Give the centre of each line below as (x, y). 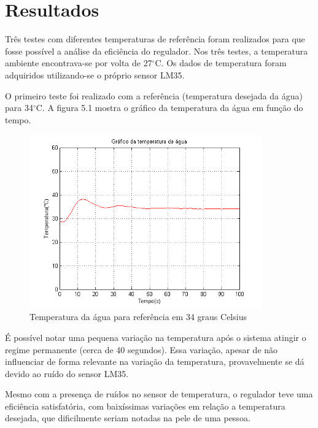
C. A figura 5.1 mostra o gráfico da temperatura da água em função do (169, 108)
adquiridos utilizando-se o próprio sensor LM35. (95, 75)
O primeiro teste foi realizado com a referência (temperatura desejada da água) (154, 95)
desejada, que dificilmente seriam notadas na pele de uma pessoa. (128, 418)
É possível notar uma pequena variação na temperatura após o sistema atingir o (156, 337)
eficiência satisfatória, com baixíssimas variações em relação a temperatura (145, 406)
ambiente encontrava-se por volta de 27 (79, 63)
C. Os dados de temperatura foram (221, 63)
